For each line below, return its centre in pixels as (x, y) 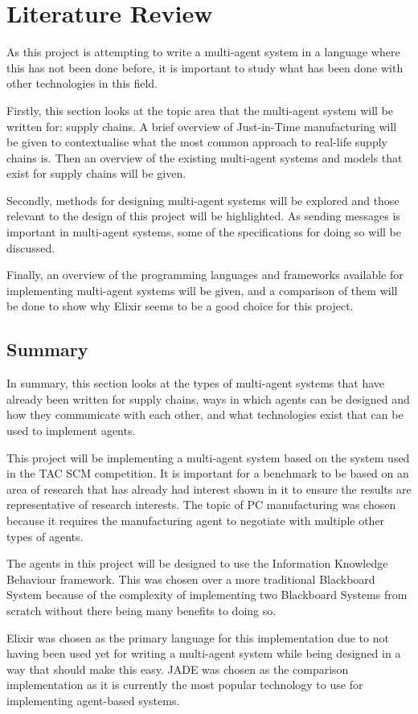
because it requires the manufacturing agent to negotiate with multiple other (196, 520)
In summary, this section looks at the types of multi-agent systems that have (195, 383)
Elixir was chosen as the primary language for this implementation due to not (198, 637)
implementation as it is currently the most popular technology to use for (185, 685)
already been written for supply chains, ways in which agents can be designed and (208, 398)
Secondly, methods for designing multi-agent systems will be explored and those (203, 200)
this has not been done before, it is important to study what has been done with (205, 67)
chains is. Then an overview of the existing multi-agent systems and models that (205, 157)
